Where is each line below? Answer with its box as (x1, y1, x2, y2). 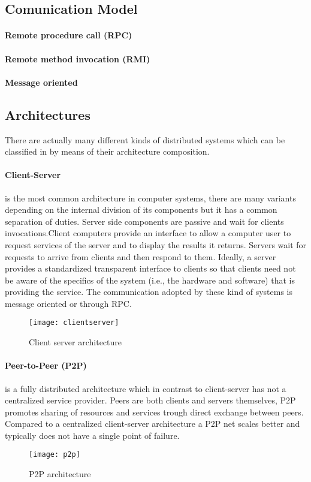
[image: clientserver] (29, 318, 119, 327)
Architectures (5, 105, 90, 123)
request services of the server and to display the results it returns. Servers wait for (5, 238, 307, 251)
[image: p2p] (29, 450, 80, 459)
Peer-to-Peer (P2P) (5, 359, 87, 372)
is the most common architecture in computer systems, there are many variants (5, 191, 296, 204)
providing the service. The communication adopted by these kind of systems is (5, 285, 293, 298)
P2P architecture (29, 468, 91, 480)
